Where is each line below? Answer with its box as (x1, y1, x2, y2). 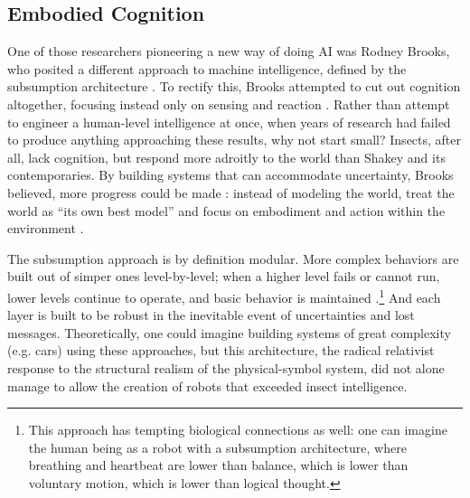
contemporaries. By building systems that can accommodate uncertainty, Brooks (7, 165, 454, 184)
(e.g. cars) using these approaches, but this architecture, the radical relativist (7, 341, 435, 360)
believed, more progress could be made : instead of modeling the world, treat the (7, 183, 455, 202)
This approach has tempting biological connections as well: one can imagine (28, 420, 447, 439)
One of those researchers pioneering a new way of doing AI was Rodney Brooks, (7, 42, 450, 61)
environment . (7, 219, 84, 238)
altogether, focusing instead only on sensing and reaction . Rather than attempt (7, 94, 450, 113)
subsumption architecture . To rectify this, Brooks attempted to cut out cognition (7, 77, 461, 96)
